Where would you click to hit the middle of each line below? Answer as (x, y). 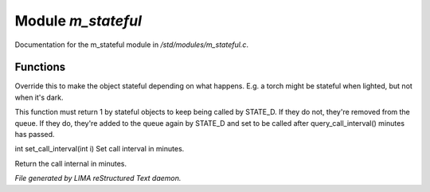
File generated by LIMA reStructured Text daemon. (98, 178)
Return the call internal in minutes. (71, 163)
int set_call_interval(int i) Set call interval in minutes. (100, 149)
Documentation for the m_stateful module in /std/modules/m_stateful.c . (131, 45)
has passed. (35, 135)
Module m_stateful (78, 21)
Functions (40, 67)
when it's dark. (39, 97)
